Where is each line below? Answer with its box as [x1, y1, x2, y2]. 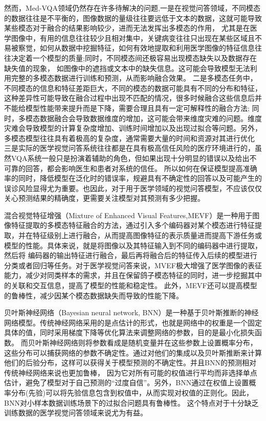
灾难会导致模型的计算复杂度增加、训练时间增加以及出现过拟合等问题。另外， [4, 123, 262, 133]
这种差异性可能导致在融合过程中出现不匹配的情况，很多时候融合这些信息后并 [4, 92, 262, 103]
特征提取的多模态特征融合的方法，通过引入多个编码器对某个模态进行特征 [11, 220, 255, 230]
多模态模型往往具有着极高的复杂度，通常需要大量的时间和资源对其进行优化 [4, 132, 255, 143]
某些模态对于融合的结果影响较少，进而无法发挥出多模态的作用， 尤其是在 [4, 22, 250, 33]
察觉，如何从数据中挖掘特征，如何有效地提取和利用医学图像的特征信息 [18, 42, 255, 53]
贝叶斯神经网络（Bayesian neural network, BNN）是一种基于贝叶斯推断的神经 [4, 307, 259, 318]
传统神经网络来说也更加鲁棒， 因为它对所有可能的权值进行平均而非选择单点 [4, 367, 257, 378]
